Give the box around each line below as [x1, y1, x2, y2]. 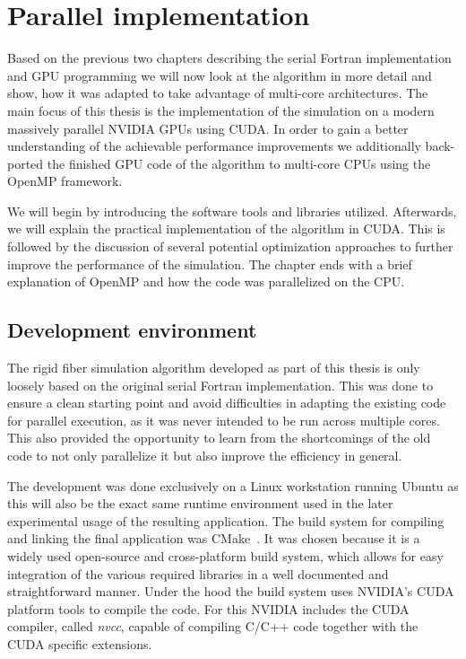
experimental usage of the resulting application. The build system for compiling [7, 511, 444, 530]
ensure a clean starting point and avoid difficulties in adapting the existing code [7, 393, 446, 412]
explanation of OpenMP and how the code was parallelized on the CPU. [7, 272, 405, 291]
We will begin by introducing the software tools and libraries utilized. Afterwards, [7, 201, 457, 220]
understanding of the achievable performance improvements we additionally [7, 136, 421, 155]
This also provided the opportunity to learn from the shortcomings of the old [7, 428, 431, 447]
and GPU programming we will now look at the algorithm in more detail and [7, 66, 432, 84]
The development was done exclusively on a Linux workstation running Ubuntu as [7, 476, 459, 495]
